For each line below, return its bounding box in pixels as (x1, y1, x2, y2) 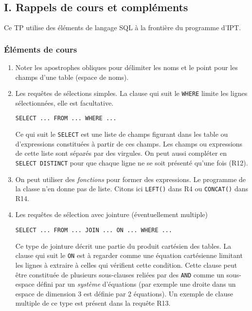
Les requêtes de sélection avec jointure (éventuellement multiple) (15, 209, 208, 220)
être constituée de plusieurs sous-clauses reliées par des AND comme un (15, 269, 224, 279)
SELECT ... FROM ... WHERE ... (15, 115, 117, 122)
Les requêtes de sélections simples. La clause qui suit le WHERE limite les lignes (15, 88, 248, 98)
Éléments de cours (4, 43, 77, 55)
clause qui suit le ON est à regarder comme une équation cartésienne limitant (15, 250, 243, 260)
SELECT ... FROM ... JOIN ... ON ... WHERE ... (15, 227, 172, 234)
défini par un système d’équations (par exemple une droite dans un (36, 279, 236, 289)
